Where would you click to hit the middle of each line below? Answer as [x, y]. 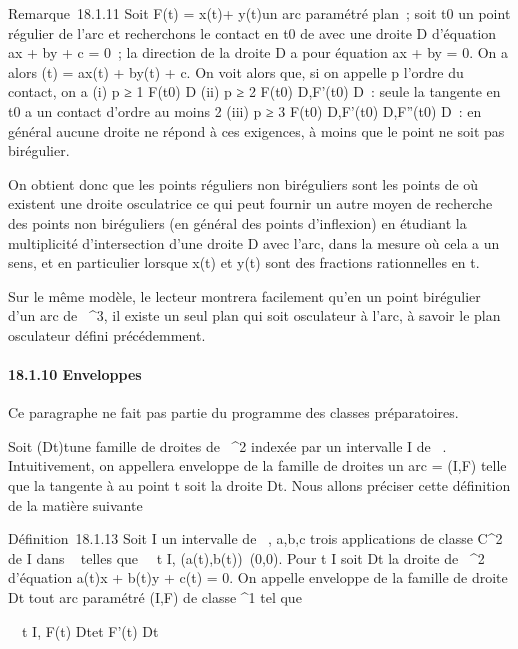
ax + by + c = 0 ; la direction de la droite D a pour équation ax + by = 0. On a [258, 52]
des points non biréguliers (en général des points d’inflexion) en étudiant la [237, 222]
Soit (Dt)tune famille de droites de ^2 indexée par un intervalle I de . [227, 445]
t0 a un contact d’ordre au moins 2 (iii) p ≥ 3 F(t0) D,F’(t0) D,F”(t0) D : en [245, 110]
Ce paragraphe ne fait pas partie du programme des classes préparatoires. [233, 412]
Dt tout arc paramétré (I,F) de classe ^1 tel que [155, 597]
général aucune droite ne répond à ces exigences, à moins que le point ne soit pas [256, 130]
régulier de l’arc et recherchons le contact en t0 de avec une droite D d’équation [252, 32]
